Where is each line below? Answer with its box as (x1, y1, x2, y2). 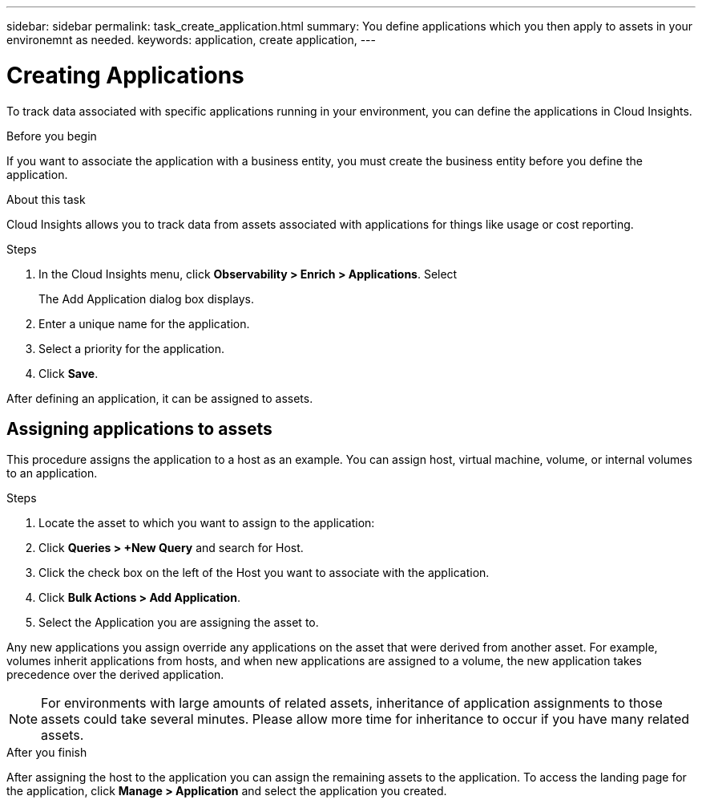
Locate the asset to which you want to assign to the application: (38, 516, 375, 530)
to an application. (6, 466, 98, 481)
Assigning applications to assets (6, 418, 272, 439)
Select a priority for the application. (38, 341, 225, 355)
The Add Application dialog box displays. (38, 291, 254, 306)
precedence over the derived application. (6, 668, 224, 682)
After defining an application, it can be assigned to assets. (6, 391, 313, 405)
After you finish (6, 745, 87, 760)
